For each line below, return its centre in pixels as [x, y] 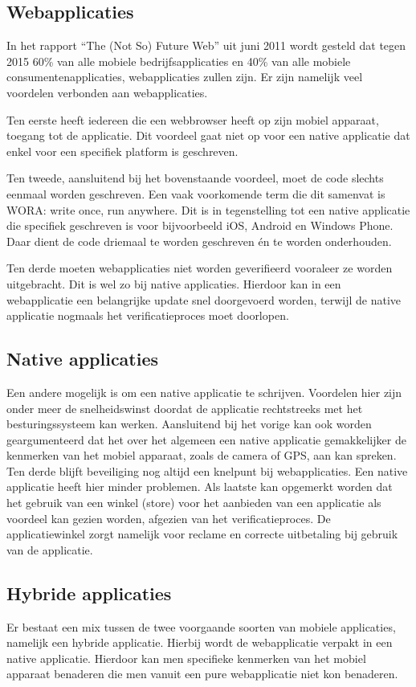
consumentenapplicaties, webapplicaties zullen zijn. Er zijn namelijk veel [185, 77]
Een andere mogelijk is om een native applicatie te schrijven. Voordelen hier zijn [204, 392]
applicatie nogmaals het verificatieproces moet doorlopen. [148, 315]
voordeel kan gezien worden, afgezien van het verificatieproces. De [169, 518]
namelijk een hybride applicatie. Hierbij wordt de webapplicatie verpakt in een [200, 642]
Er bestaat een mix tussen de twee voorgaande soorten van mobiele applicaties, [201, 626]
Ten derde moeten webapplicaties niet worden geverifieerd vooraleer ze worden [200, 268]
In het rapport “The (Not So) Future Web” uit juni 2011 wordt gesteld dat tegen [206, 45]
